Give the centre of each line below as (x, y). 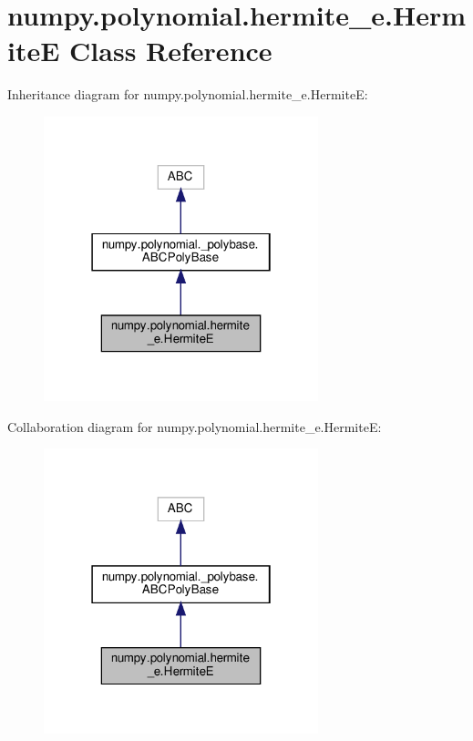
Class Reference (171, 51)
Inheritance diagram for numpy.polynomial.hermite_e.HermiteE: (188, 94)
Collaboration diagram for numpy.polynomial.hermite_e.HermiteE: (195, 426)
